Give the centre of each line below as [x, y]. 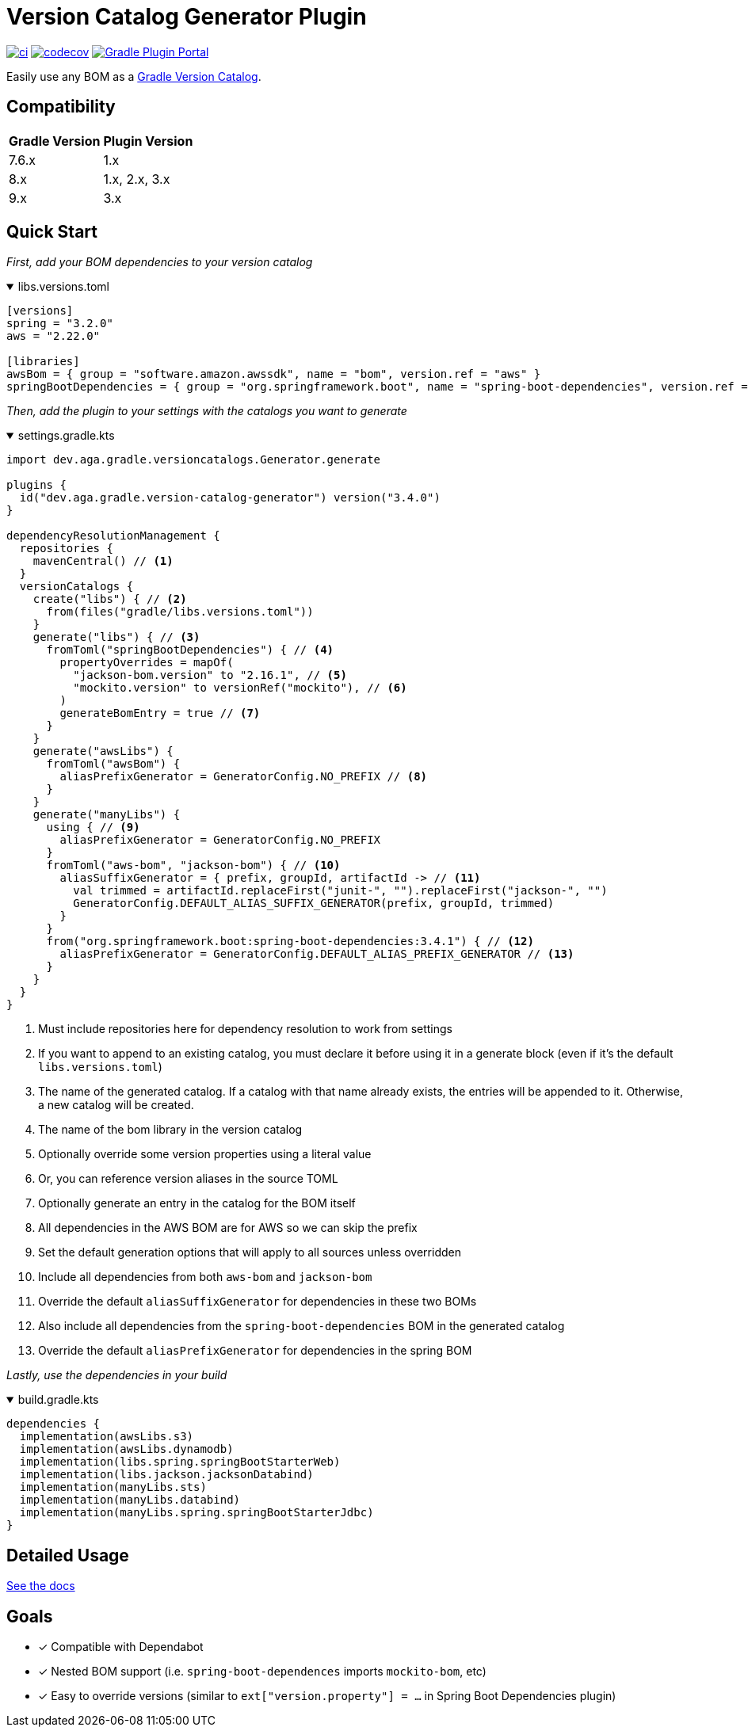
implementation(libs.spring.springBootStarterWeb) [180, 1462]
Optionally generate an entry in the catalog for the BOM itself [197, 1203]
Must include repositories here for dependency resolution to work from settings [246, 1029]
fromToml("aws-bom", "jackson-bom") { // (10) [193, 865]
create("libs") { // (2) [110, 599]
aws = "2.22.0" [53, 336]
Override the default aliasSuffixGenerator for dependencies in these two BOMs [258, 1302]
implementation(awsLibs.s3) [107, 1437]
